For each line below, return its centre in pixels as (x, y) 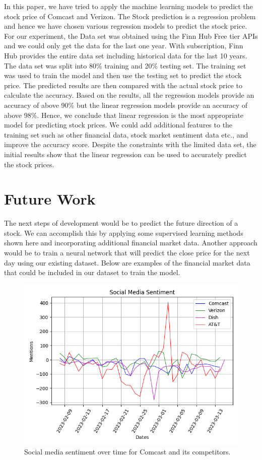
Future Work (50, 199)
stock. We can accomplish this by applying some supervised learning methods (124, 233)
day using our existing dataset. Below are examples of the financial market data (127, 262)
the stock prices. (29, 164)
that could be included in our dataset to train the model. (92, 272)
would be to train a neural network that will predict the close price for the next (127, 252)
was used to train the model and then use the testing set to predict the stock (123, 75)
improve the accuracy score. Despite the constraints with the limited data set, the (130, 144)
